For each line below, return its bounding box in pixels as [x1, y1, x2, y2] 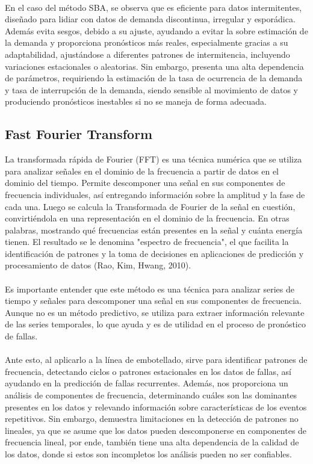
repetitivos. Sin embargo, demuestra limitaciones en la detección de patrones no [5, 412, 299, 425]
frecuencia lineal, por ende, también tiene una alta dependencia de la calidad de [5, 436, 299, 448]
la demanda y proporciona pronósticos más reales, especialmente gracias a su [5, 36, 288, 49]
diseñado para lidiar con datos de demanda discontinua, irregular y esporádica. [5, 13, 296, 25]
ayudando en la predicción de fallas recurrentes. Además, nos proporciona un [5, 377, 288, 389]
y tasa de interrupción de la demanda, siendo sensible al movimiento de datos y [5, 83, 298, 96]
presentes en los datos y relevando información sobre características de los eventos [5, 400, 307, 413]
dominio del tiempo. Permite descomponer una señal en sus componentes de [5, 176, 285, 189]
